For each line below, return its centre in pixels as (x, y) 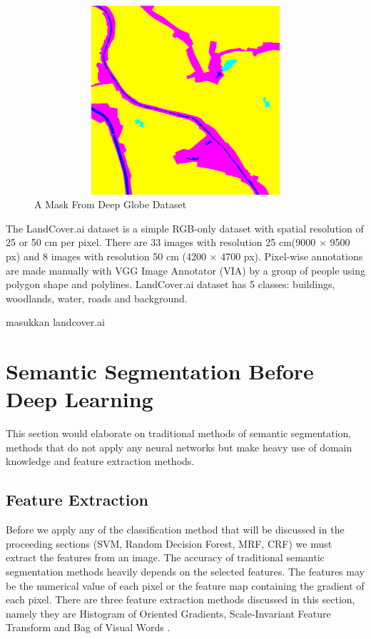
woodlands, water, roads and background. (97, 298)
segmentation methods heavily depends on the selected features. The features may (185, 571)
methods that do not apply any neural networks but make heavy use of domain (179, 447)
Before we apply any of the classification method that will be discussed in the (175, 530)
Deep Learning (80, 399)
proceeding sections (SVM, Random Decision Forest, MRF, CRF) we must (169, 543)
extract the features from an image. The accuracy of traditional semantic (165, 557)
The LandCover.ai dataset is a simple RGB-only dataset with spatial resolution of (185, 228)
